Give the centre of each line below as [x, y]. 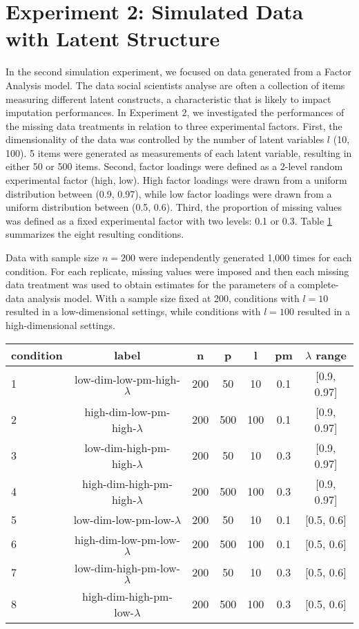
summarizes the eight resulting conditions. [95, 234]
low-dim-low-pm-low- [124, 519]
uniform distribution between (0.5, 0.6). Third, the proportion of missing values [174, 207]
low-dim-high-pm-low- [127, 567]
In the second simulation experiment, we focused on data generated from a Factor [179, 72]
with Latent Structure [113, 38]
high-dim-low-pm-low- [127, 539]
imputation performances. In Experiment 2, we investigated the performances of [175, 112]
